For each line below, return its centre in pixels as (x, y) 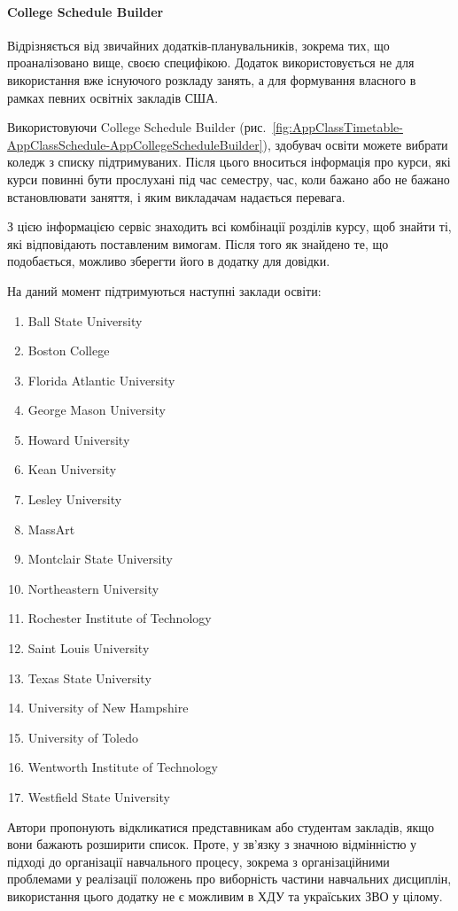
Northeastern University (93, 588)
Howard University (79, 439)
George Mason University (97, 410)
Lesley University (75, 499)
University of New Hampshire (108, 708)
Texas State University (89, 677)
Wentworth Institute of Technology (123, 767)
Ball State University (85, 320)
